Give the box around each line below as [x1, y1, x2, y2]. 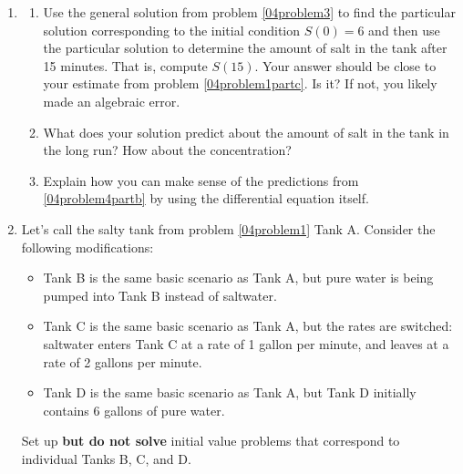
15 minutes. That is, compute [43, 56, 208, 75]
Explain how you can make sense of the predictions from [43, 170, 359, 190]
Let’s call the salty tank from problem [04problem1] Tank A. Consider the [21, 219, 436, 238]
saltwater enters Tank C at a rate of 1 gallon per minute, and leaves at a [43, 334, 449, 353]
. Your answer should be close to [254, 56, 437, 75]
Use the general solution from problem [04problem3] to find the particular [43, 3, 456, 21]
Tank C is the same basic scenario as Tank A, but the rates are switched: [43, 316, 453, 335]
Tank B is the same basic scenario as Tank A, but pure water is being [43, 268, 434, 287]
